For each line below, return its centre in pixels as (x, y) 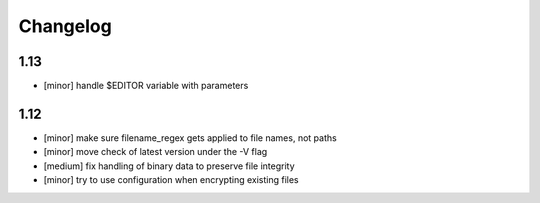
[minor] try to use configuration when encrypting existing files (171, 180)
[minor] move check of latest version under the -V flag (155, 152)
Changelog (65, 26)
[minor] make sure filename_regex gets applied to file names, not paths (190, 137)
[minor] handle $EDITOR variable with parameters (146, 86)
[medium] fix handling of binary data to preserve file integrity (169, 166)
